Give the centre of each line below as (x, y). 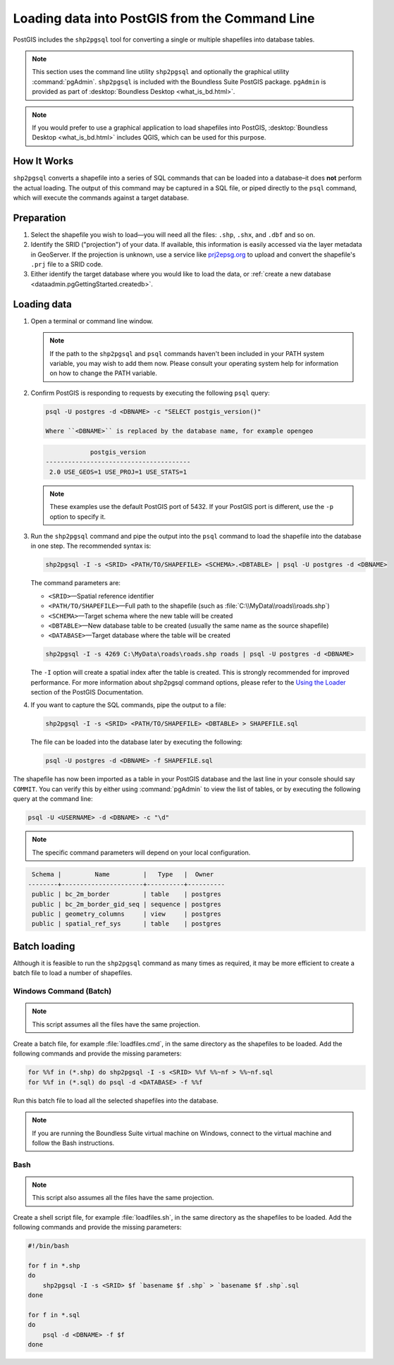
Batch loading (44, 946)
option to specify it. (78, 516)
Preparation (39, 218)
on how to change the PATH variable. (104, 373)
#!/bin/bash (49, 1246)
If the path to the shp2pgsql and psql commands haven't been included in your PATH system (187, 353)
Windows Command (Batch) (62, 991)
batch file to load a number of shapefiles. (73, 973)
